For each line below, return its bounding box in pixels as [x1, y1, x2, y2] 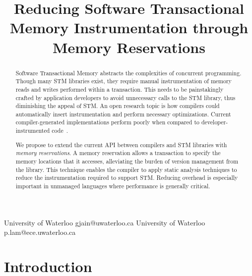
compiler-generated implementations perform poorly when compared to [15, 118, 200, 126]
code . [52, 126, 68, 135]
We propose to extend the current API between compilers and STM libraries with [15, 140, 227, 149]
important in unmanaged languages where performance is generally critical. [15, 181, 210, 190]
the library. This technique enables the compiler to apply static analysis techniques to [15, 165, 237, 173]
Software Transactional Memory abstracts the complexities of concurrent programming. [15, 68, 242, 77]
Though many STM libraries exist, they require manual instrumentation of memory [15, 77, 232, 85]
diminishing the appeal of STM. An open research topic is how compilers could [15, 102, 220, 110]
